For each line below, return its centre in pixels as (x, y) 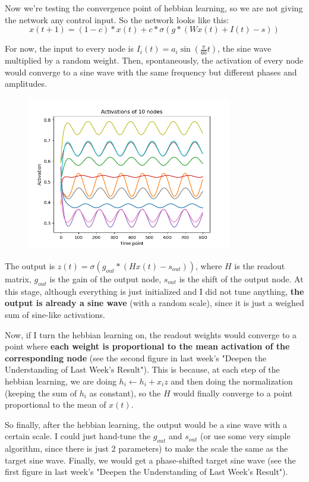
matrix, (18, 278)
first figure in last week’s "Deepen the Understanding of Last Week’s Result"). (146, 472)
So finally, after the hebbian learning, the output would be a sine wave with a (146, 424)
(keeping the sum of (41, 393)
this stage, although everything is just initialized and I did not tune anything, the (154, 291)
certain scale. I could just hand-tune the (78, 436)
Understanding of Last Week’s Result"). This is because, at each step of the (142, 369)
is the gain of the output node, (105, 278)
